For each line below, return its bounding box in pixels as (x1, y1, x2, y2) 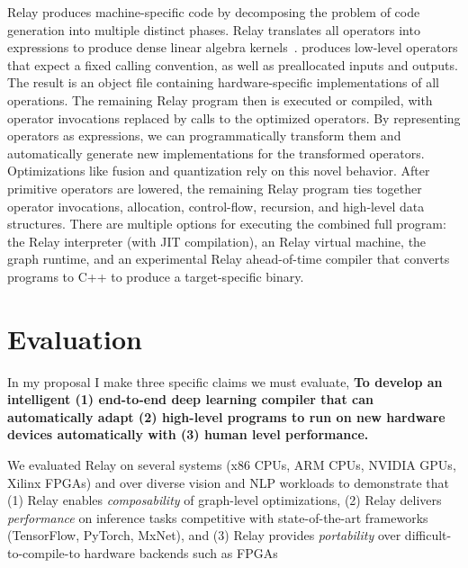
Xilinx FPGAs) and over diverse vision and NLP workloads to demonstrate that (7, 473, 450, 491)
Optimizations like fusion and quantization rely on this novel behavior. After (7, 161, 430, 180)
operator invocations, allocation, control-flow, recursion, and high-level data (7, 196, 425, 215)
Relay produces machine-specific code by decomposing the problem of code (7, 3, 420, 21)
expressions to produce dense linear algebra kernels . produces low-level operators (7, 38, 458, 57)
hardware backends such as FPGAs (84, 543, 278, 562)
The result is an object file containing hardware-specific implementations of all (7, 73, 439, 92)
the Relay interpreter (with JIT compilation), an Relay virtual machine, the (7, 231, 427, 250)
